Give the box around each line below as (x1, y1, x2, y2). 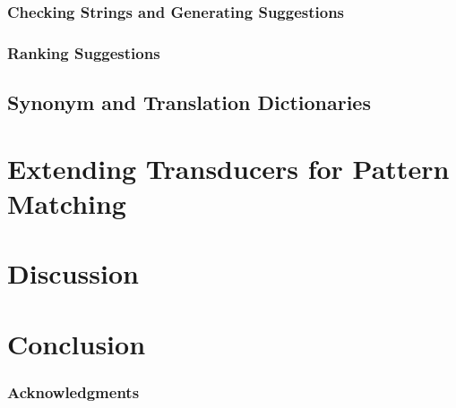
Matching (7, 184, 126, 221)
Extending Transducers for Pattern (7, 149, 450, 186)
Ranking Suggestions (7, 41, 160, 64)
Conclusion (7, 325, 146, 361)
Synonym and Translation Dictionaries (7, 89, 371, 116)
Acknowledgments (7, 380, 140, 403)
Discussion (7, 255, 139, 292)
